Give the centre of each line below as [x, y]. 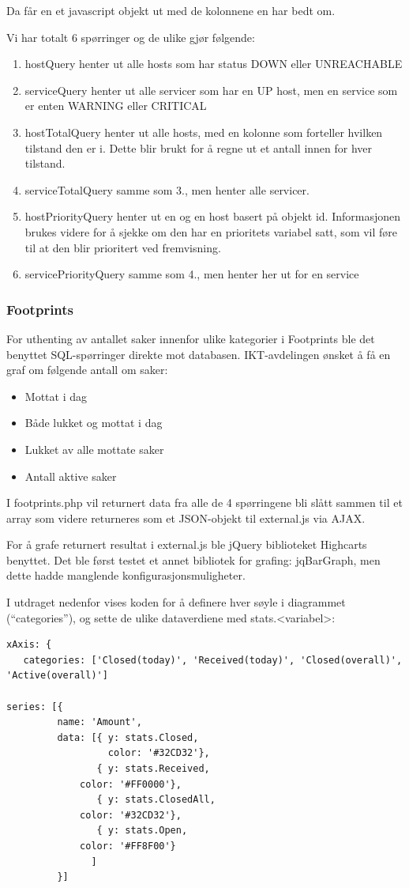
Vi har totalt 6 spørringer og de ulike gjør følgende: [131, 37]
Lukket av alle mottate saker [94, 449]
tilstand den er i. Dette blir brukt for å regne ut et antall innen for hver [199, 147]
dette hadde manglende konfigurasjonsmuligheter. [126, 575]
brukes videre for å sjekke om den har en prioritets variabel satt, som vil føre [211, 231]
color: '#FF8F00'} [128, 846]
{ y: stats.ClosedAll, [156, 800]
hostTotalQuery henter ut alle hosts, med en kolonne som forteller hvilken [204, 132]
